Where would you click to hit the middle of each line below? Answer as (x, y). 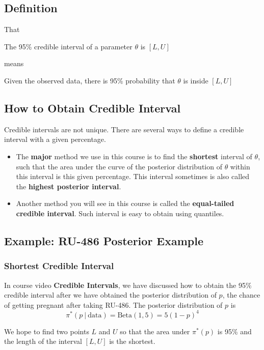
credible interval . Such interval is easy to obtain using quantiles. (120, 213)
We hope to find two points (47, 331)
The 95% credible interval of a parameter (68, 46)
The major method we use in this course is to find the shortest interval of (134, 156)
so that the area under (155, 331)
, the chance (241, 295)
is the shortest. (132, 341)
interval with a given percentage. (55, 139)
